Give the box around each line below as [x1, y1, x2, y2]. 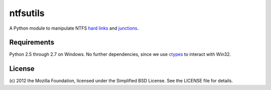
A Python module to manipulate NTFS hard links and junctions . [9, 25, 139, 31]
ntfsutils [9, 8, 45, 19]
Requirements [9, 38, 55, 47]
